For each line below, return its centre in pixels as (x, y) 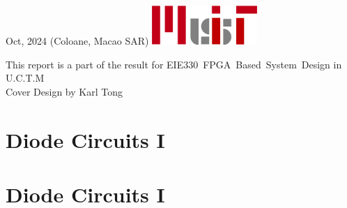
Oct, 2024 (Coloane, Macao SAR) (77, 41)
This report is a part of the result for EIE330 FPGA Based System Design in (174, 64)
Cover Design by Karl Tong (64, 91)
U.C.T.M (25, 78)
